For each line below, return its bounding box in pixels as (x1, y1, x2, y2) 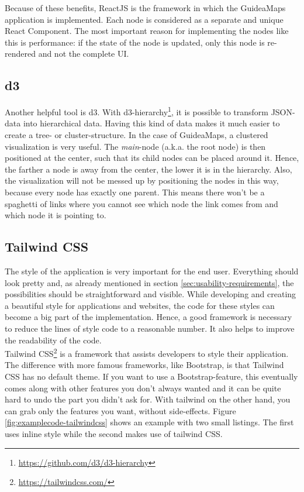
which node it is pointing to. (5, 209, 106, 221)
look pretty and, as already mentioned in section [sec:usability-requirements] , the (5, 276, 294, 288)
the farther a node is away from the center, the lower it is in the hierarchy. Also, (5, 163, 292, 175)
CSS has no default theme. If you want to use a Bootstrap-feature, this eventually (5, 370, 298, 382)
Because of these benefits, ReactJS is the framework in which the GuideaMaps (5, 2, 286, 13)
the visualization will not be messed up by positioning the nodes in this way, (5, 174, 279, 187)
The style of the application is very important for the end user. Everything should (5, 264, 299, 277)
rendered (5, 47, 36, 60)
